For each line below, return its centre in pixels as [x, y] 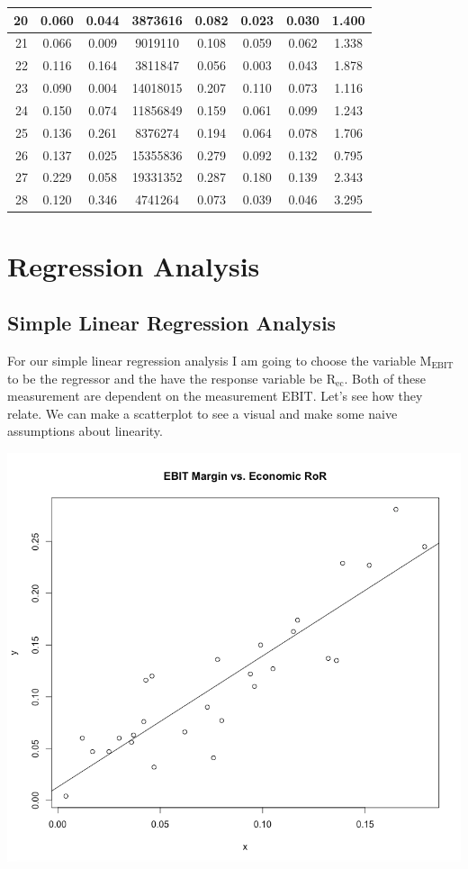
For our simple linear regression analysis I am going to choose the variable [211, 360]
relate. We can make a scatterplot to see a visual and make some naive [202, 413]
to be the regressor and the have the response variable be [165, 378]
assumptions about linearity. [85, 431]
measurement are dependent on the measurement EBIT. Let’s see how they [215, 396]
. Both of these [385, 378]
